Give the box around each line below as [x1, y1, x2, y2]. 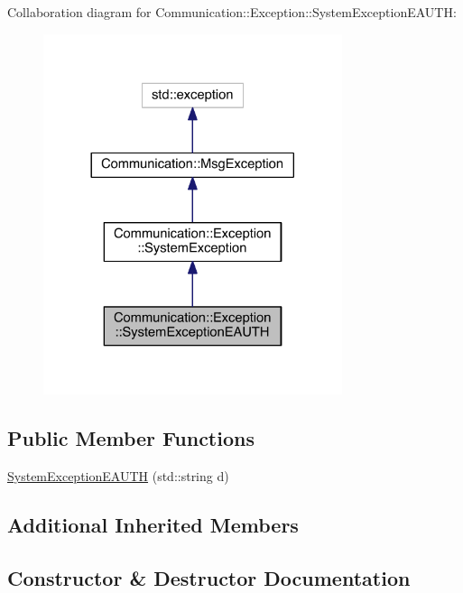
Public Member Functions [7, 424, 255, 452]
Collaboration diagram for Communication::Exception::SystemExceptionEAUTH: [7, 3, 457, 21]
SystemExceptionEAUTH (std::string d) [7, 467, 229, 486]
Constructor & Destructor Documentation [7, 563, 411, 591]
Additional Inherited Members [7, 511, 299, 539]
